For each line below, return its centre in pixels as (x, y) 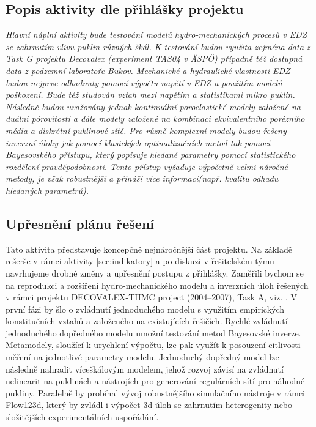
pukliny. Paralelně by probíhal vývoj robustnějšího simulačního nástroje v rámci (156, 392)
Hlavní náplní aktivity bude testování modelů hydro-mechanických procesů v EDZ (156, 35)
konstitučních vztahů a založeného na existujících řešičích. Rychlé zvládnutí (147, 321)
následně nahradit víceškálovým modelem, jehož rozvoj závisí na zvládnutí (145, 369)
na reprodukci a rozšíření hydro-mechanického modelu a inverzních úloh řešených (157, 285)
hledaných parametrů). (47, 190)
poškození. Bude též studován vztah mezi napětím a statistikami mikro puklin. (150, 95)
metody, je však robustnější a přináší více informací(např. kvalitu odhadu (142, 178)
